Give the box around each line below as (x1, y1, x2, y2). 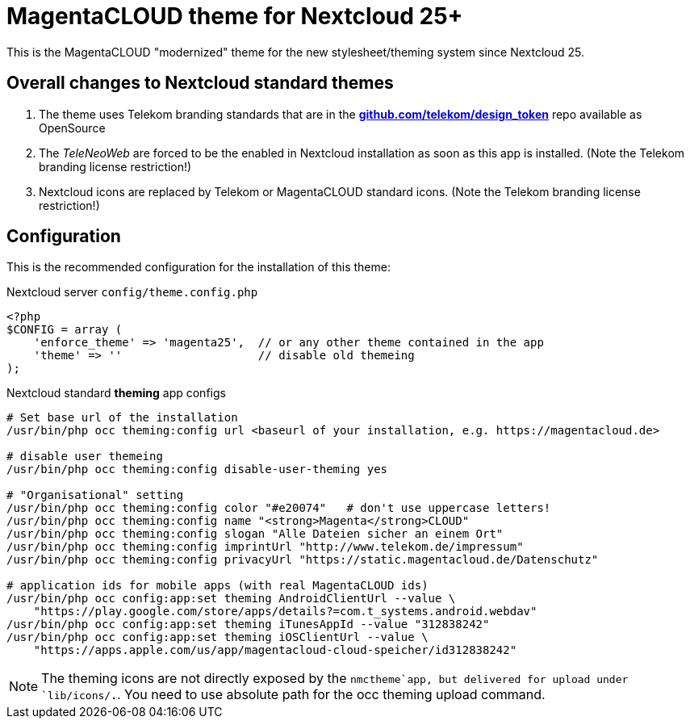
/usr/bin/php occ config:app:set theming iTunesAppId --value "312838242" (6, 618, 490, 631)
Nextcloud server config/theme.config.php (6, 285, 258, 300)
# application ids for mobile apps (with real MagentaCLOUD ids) (6, 579, 429, 593)
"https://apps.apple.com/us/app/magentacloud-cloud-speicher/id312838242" (33, 643, 517, 657)
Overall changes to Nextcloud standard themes (6, 73, 394, 94)
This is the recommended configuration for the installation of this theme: (6, 260, 391, 274)
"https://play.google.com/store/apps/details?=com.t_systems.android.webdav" (33, 605, 537, 618)
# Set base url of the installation (6, 411, 238, 425)
